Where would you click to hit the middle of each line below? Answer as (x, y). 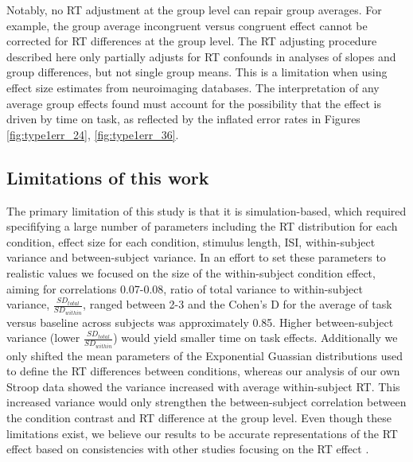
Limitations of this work (108, 177)
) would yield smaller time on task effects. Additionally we (255, 338)
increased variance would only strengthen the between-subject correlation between (206, 402)
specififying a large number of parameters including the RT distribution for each (202, 226)
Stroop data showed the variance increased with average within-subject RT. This (203, 386)
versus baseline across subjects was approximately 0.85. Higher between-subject (200, 322)
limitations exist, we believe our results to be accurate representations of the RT (202, 433)
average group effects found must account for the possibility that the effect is (194, 103)
